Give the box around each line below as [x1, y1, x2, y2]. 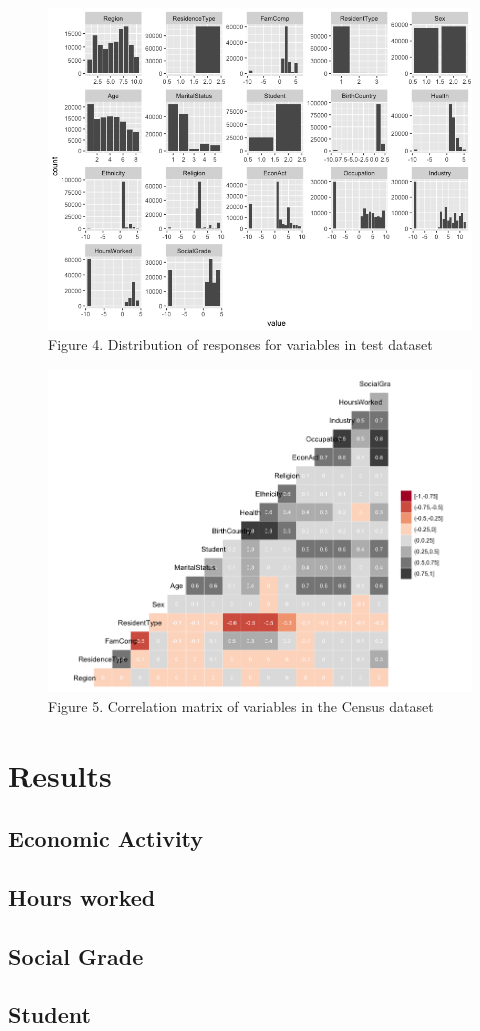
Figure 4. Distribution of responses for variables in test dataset [48, 334, 433, 355]
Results [8, 754, 112, 795]
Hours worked [8, 881, 156, 912]
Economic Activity [8, 823, 204, 854]
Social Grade [8, 940, 144, 971]
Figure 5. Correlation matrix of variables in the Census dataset [48, 695, 434, 716]
